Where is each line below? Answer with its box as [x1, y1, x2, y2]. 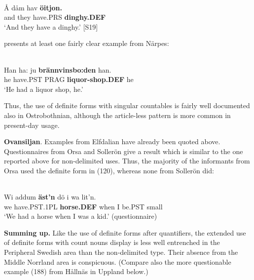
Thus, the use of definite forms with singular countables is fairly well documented [4, 100, 250, 111]
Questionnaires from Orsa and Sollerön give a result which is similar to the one [4, 146, 243, 156]
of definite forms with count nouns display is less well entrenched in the [4, 237, 220, 247]
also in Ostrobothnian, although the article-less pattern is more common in [4, 110, 231, 120]
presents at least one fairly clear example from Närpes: [4, 38, 169, 48]
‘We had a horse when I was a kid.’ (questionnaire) [4, 211, 157, 221]
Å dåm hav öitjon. [4, 2, 62, 12]
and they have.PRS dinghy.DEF [4, 12, 106, 22]
